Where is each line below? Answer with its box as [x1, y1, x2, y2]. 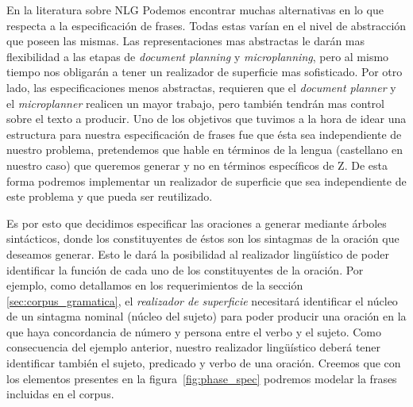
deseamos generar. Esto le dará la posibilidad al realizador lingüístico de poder [6, 245, 389, 262]
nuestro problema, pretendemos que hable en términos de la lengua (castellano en [6, 141, 403, 158]
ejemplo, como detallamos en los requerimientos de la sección [6, 277, 303, 294]
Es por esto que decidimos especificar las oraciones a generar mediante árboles [6, 214, 387, 231]
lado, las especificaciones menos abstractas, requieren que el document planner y [6, 79, 396, 95]
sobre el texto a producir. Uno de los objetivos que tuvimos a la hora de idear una [6, 110, 407, 127]
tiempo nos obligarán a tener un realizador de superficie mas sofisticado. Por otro [6, 63, 403, 80]
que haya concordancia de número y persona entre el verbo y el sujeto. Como [6, 323, 382, 340]
